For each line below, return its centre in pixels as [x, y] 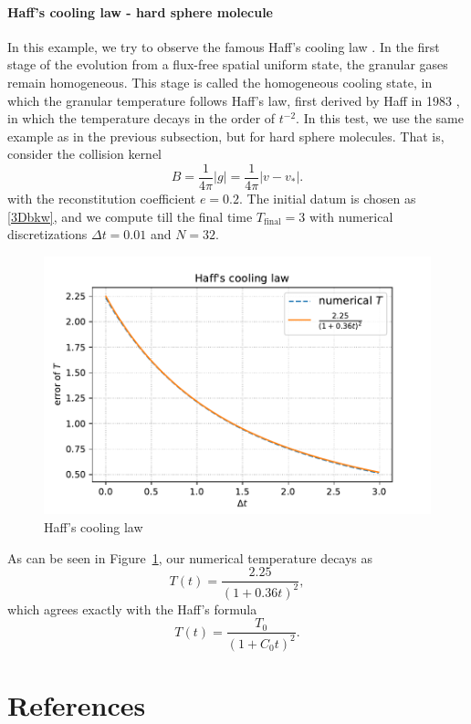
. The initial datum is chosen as [327, 199]
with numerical [351, 216]
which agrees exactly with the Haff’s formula [132, 609]
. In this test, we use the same [380, 118]
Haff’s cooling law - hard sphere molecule [140, 11]
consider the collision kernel [85, 154]
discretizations [47, 234]
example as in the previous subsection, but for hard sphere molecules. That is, [226, 136]
